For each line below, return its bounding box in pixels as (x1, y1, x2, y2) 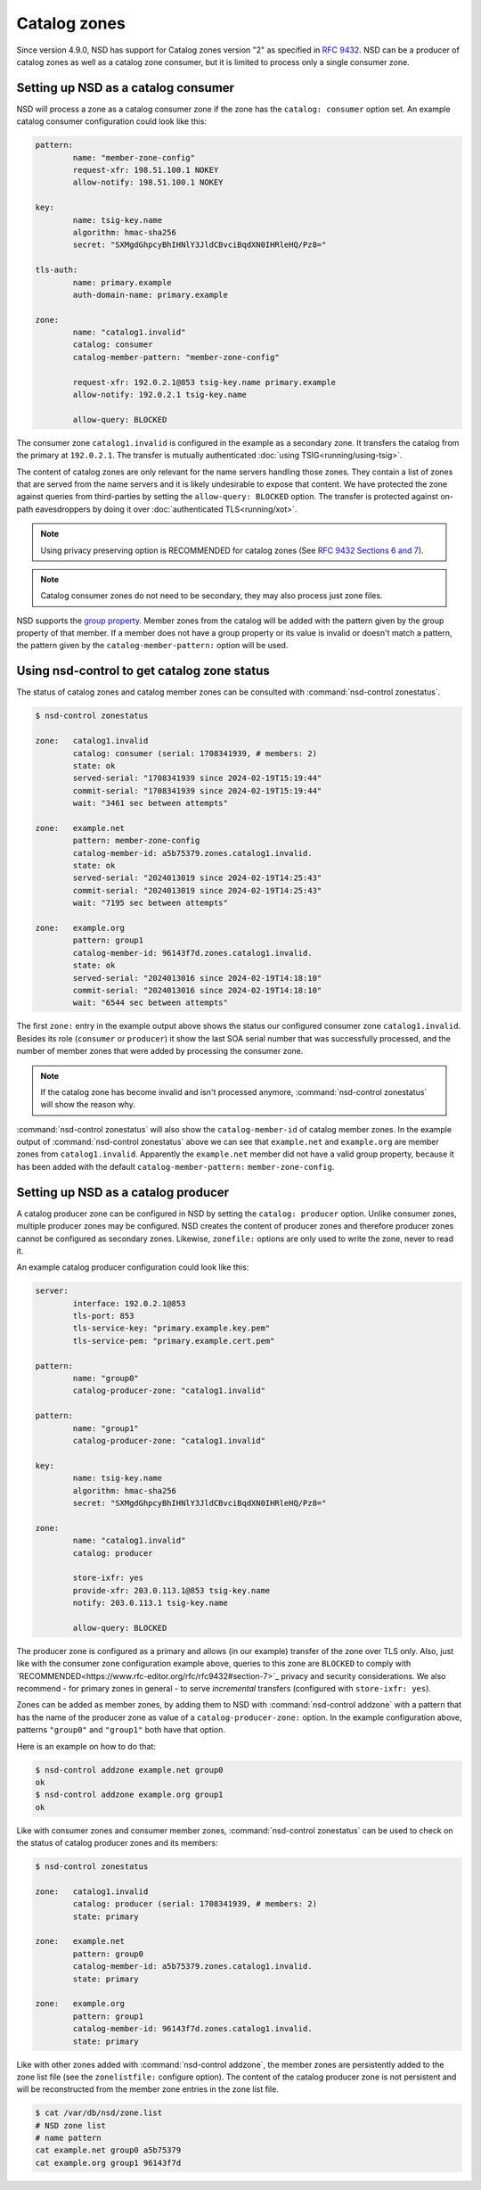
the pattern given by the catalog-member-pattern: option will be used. (16, 640, 289, 651)
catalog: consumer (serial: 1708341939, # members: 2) (72, 748, 318, 758)
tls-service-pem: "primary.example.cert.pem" (72, 1336, 275, 1346)
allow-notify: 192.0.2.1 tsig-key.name (72, 390, 247, 400)
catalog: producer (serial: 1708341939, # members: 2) (72, 1899, 318, 1909)
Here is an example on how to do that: (16, 1741, 156, 1751)
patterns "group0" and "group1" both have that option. (16, 1725, 226, 1735)
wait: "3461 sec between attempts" (72, 798, 229, 809)
